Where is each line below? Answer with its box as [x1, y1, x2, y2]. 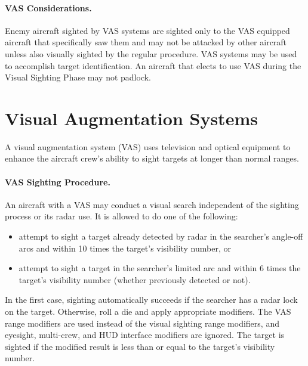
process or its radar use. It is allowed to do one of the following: [5, 210, 238, 222]
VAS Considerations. [5, 1, 92, 14]
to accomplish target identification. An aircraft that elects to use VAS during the [5, 59, 301, 72]
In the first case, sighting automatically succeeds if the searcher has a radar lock [5, 293, 298, 306]
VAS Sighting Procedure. [5, 175, 110, 188]
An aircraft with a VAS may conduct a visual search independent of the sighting [5, 198, 299, 210]
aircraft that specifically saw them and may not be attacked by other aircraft [5, 36, 287, 48]
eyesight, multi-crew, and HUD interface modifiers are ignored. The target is [5, 328, 285, 341]
